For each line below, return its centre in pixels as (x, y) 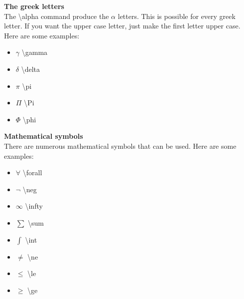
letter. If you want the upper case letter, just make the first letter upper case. (122, 26)
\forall (32, 172)
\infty (34, 206)
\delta (31, 69)
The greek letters (34, 6)
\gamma (35, 52)
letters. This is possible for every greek (177, 16)
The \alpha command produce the (57, 16)
